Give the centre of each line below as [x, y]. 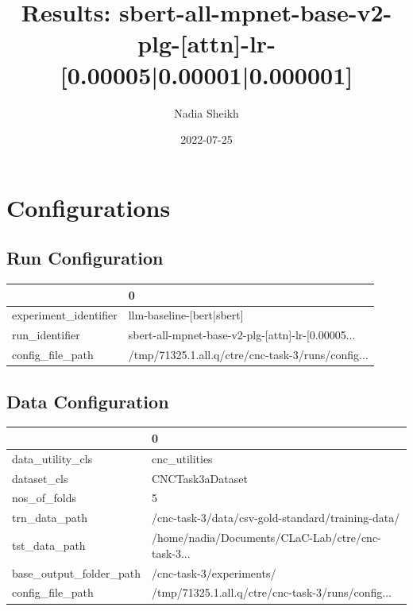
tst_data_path [49, 545]
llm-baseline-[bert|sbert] [186, 315]
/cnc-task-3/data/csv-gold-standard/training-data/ [276, 518]
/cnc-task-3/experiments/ [214, 572]
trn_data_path [50, 518]
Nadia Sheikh [206, 112]
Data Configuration [88, 401]
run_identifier [46, 335]
